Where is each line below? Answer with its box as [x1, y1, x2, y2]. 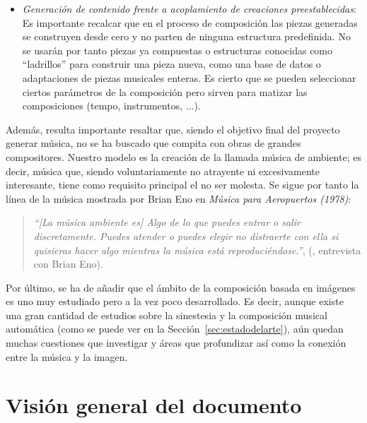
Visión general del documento [6, 391, 302, 419]
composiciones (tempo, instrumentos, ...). [22, 98, 201, 113]
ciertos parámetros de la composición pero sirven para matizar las [22, 84, 308, 99]
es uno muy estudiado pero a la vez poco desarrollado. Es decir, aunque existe [6, 294, 344, 309]
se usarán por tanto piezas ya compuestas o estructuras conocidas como [22, 42, 333, 57]
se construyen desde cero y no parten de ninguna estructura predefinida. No [22, 29, 351, 44]
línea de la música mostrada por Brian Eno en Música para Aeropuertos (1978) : [6, 191, 351, 205]
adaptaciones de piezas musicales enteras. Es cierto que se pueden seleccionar [22, 70, 356, 85]
